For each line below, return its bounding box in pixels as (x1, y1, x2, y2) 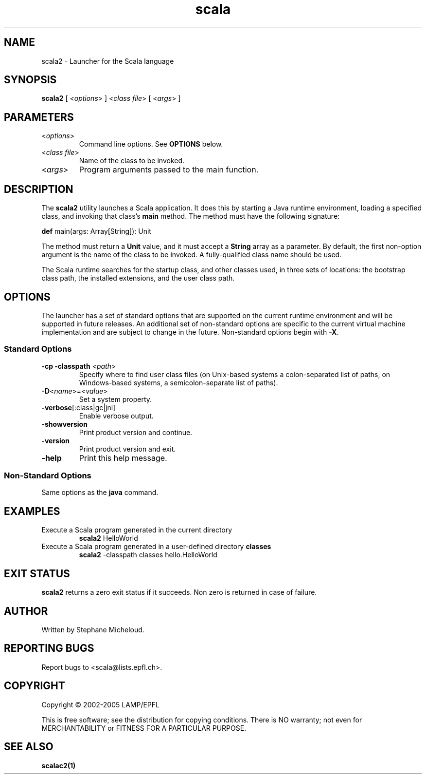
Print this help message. (79, 453, 167, 463)
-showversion (41, 419, 88, 428)
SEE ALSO (4, 740, 53, 753)
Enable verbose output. (79, 411, 154, 420)
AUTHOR (4, 605, 48, 617)
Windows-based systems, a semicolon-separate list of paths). (79, 378, 278, 387)
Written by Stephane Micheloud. (41, 626, 144, 634)
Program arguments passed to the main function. (79, 165, 259, 175)
